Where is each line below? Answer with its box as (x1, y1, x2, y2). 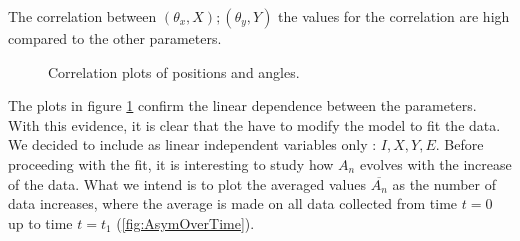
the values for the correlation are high (278, 6, 510, 26)
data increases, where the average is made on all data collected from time (8, 193, 458, 214)
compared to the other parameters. (8, 28, 222, 48)
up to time (8, 212, 73, 233)
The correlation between (8, 6, 157, 26)
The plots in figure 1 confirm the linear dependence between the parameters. (8, 95, 477, 116)
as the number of (392, 173, 497, 194)
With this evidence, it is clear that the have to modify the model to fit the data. (8, 114, 501, 135)
